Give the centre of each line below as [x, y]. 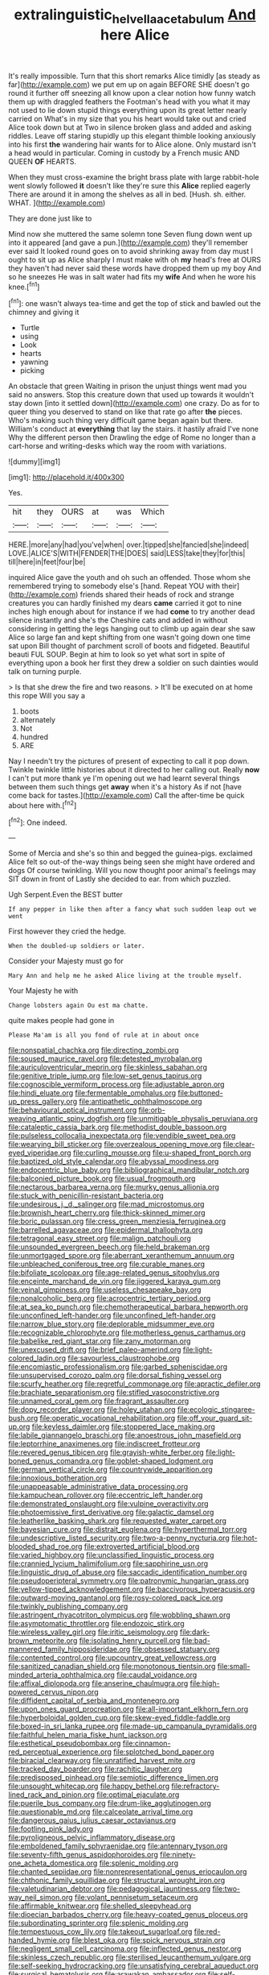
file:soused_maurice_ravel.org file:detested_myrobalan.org [105, 1059]
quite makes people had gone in [61, 1021]
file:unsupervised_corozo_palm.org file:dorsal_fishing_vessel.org [115, 1376]
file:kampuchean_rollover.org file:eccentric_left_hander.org [106, 1495]
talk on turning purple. [45, 672]
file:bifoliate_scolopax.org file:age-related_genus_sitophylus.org [114, 1273]
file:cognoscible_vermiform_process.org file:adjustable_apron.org [116, 1084]
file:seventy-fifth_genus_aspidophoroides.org [84, 1855]
